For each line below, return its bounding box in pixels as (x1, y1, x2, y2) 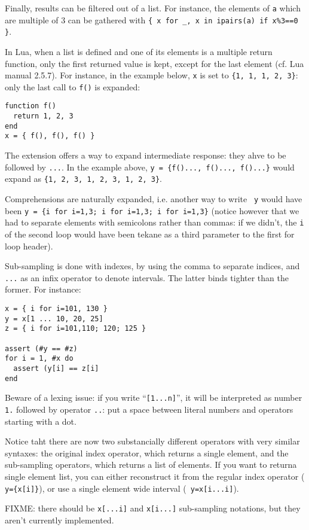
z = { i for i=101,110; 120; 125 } (5, 324, 146, 333)
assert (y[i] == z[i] (13, 364, 99, 373)
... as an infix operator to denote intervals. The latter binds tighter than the (5, 271, 289, 284)
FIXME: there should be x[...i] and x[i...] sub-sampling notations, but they (5, 502, 301, 514)
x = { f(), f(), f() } (5, 132, 95, 141)
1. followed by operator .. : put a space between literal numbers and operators (5, 403, 293, 415)
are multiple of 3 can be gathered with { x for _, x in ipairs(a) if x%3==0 (5, 13, 298, 26)
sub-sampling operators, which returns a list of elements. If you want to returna (5, 458, 297, 471)
